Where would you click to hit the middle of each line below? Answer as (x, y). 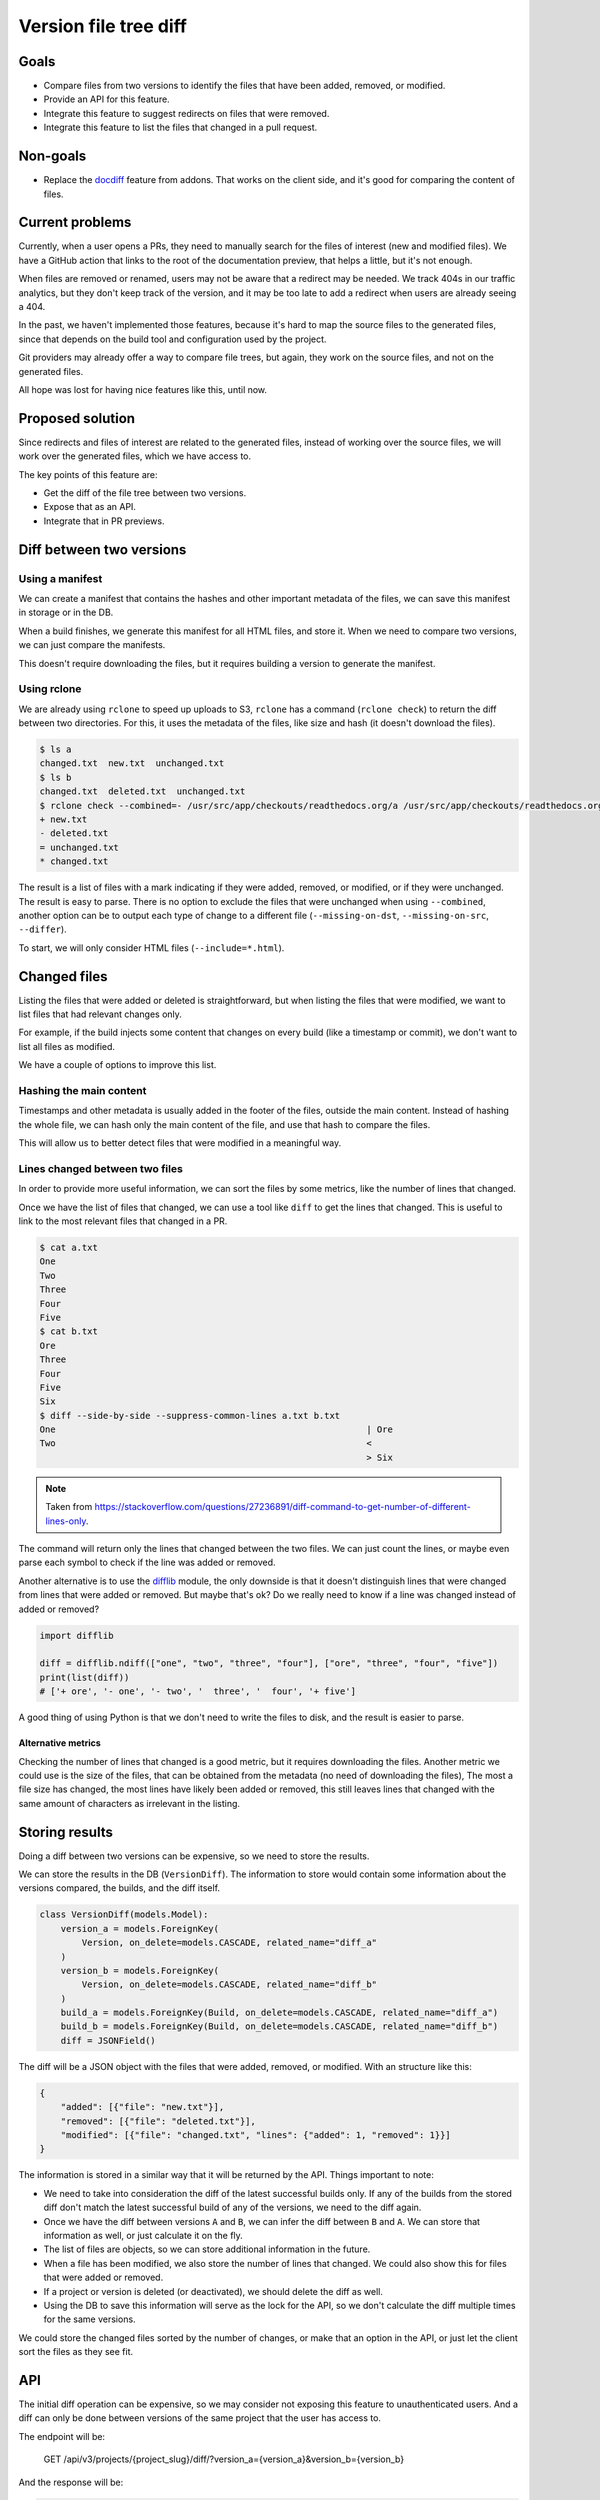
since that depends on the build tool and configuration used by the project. (172, 339)
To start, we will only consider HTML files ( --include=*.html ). (151, 947)
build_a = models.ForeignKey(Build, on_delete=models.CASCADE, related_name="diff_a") (279, 2013)
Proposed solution (76, 418)
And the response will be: (71, 2482)
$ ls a (55, 749)
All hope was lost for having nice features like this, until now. (143, 389)
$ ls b (55, 777)
